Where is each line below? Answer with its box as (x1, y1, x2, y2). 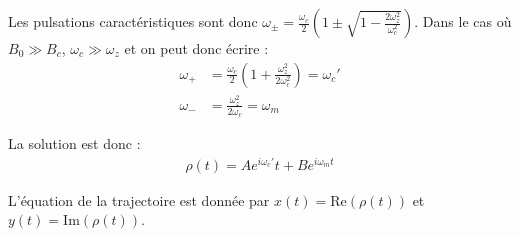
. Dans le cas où (414, 11, 512, 31)
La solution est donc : (8, 133, 141, 154)
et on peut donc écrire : (124, 38, 269, 58)
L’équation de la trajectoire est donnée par (8, 189, 270, 210)
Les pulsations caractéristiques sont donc (8, 11, 258, 31)
